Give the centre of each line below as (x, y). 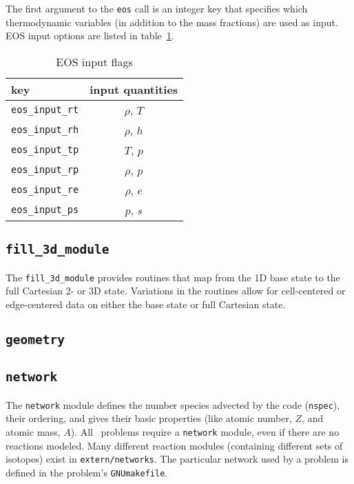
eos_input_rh (45, 130)
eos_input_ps (45, 210)
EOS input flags (94, 61)
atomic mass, (33, 431)
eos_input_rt (45, 110)
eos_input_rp (45, 170)
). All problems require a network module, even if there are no (205, 431)
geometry (35, 339)
